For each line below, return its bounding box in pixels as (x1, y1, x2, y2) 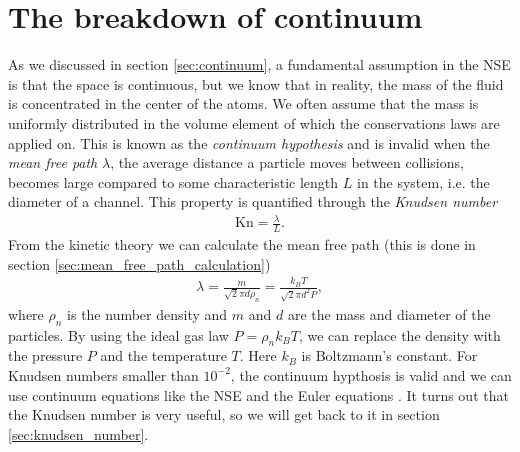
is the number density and (67, 303, 228, 324)
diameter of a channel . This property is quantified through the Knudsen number (8, 191, 498, 212)
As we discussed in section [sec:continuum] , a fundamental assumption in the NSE (8, 54, 511, 75)
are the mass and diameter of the (287, 303, 491, 324)
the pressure (8, 345, 83, 366)
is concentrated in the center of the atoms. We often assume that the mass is (8, 93, 479, 114)
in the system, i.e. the (356, 171, 490, 192)
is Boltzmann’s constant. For (301, 345, 478, 366)
